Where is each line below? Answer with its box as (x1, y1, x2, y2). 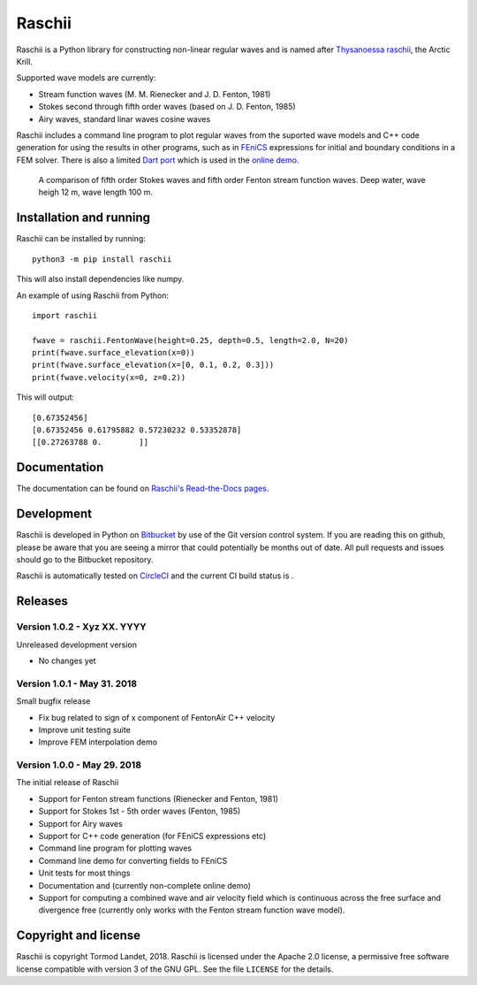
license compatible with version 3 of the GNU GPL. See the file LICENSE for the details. (16, 964, 334, 974)
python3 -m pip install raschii (32, 254, 172, 264)
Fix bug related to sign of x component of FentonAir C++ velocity (38, 712, 276, 722)
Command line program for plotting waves (38, 843, 193, 853)
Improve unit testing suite (38, 724, 132, 735)
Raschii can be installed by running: (16, 233, 146, 244)
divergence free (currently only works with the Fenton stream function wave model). (38, 905, 345, 915)
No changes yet (38, 655, 96, 666)
